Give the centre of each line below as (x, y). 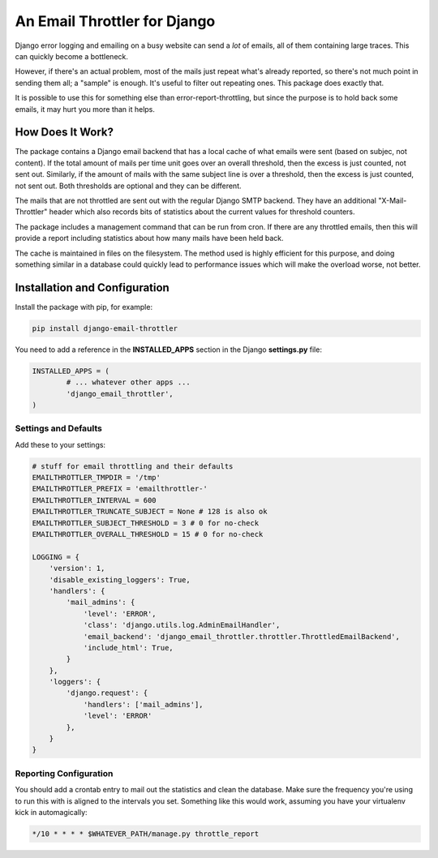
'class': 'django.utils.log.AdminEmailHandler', (182, 625)
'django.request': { (107, 693)
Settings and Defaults (59, 428)
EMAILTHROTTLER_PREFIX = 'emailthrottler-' (120, 489)
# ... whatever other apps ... (128, 382)
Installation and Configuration (92, 287)
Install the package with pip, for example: (84, 307)
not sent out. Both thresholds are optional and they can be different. (128, 186)
